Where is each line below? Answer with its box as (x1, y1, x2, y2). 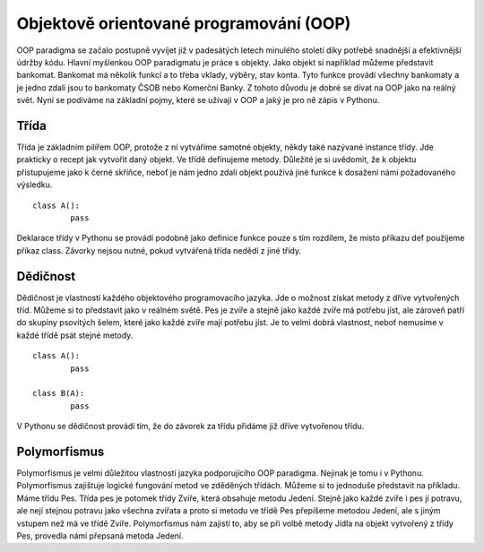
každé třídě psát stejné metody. (16, 330, 134, 341)
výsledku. (16, 179, 53, 190)
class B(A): (32, 388, 85, 399)
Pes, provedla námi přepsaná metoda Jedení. (16, 530, 184, 541)
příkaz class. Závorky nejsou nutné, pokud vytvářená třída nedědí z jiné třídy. (16, 245, 302, 255)
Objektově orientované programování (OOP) (16, 13, 351, 33)
